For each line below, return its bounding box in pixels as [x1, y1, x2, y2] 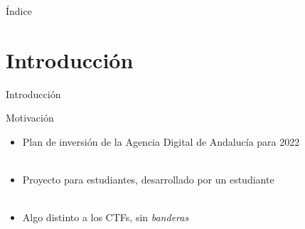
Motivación [6, 110, 54, 125]
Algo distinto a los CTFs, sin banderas [22, 210, 189, 225]
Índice [6, 4, 32, 18]
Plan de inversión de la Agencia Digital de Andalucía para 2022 [22, 134, 300, 149]
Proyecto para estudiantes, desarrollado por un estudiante [22, 172, 274, 187]
